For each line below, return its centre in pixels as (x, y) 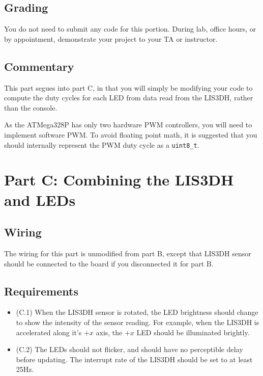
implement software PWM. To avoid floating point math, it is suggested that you (131, 134)
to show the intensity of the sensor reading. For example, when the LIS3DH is (138, 322)
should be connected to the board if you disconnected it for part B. (109, 263)
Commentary (39, 66)
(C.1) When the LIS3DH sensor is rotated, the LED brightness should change (137, 312)
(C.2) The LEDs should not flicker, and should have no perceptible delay (129, 349)
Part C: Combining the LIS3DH (119, 180)
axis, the (109, 332)
